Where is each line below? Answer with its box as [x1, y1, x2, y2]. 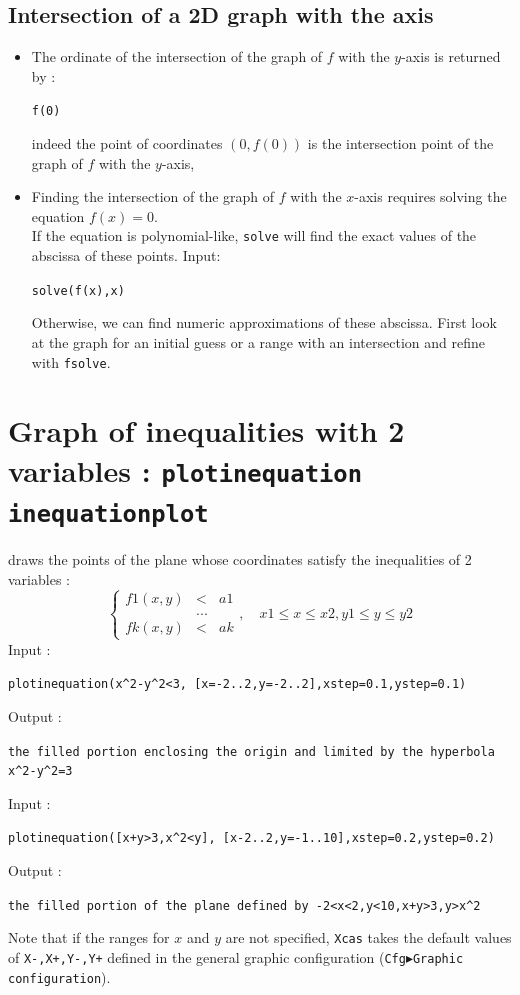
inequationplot [8, 499, 209, 528]
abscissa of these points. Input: [31, 245, 221, 266]
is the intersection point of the [307, 133, 494, 154]
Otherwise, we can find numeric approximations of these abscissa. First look [31, 312, 498, 333]
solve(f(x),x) [31, 283, 125, 298]
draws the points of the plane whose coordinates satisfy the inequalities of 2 [8, 548, 472, 569]
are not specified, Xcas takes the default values [225, 927, 512, 948]
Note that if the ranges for [8, 927, 170, 948]
